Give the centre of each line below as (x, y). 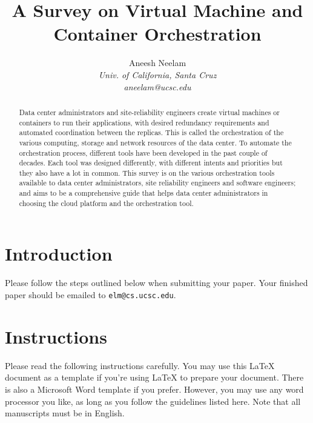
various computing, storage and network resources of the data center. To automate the (155, 142)
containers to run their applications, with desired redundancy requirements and (144, 122)
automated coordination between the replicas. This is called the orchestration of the (151, 132)
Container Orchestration (157, 34)
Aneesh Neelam (157, 63)
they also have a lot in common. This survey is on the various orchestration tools (147, 172)
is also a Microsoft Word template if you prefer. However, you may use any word (154, 389)
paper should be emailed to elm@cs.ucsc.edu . (91, 294)
